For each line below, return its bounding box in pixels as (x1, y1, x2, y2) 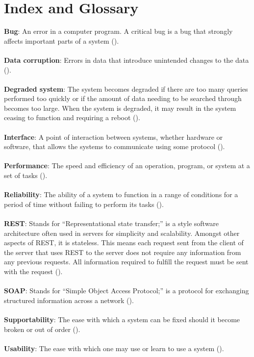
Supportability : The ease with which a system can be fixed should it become (4, 314, 240, 324)
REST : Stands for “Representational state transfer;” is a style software (4, 218, 219, 228)
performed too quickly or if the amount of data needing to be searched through (4, 93, 242, 103)
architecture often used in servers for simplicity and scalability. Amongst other (4, 228, 240, 238)
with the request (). (4, 266, 63, 276)
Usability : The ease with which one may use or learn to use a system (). (4, 343, 224, 353)
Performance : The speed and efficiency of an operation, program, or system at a (4, 160, 250, 171)
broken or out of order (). (4, 324, 80, 334)
